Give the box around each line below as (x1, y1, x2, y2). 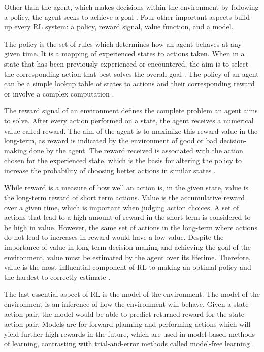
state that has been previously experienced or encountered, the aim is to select (4, 58, 249, 69)
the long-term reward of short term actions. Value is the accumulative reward (4, 192, 245, 203)
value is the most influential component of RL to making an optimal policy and (4, 262, 251, 272)
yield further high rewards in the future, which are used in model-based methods (4, 328, 255, 339)
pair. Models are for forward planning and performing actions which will (25, 318, 251, 329)
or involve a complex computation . (4, 88, 114, 99)
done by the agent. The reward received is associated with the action (29, 145, 243, 155)
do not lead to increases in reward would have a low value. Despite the (4, 232, 224, 242)
